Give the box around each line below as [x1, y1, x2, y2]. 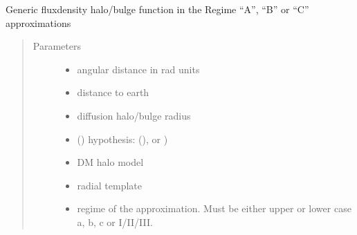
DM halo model [77, 155, 144, 169]
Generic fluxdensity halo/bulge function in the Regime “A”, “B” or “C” [6, 2, 309, 16]
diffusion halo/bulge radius [77, 108, 191, 122]
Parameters [33, 39, 81, 53]
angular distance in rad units [77, 62, 200, 76]
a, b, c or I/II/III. [77, 214, 153, 229]
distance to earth [77, 85, 149, 100]
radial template [77, 178, 142, 192]
